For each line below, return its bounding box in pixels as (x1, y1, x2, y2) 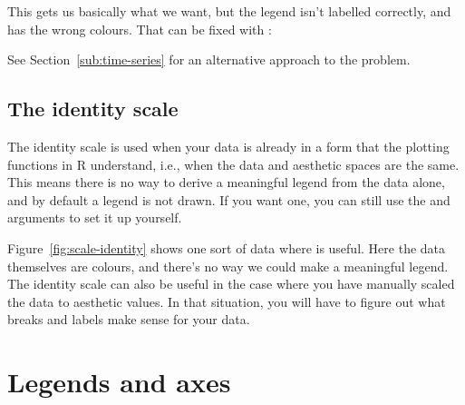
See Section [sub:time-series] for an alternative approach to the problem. (7, 50, 411, 69)
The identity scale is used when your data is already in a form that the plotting (7, 136, 450, 155)
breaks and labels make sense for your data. (7, 310, 250, 329)
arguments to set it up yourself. (7, 208, 182, 227)
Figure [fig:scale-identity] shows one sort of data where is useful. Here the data (7, 238, 446, 257)
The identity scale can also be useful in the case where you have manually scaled (7, 274, 455, 293)
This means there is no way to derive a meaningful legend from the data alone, (7, 173, 445, 192)
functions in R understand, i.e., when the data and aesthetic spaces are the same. (7, 154, 460, 173)
